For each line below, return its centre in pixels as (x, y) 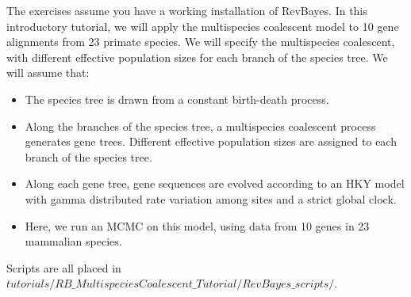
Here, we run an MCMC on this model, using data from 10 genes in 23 (197, 225)
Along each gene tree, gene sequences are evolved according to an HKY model (215, 183)
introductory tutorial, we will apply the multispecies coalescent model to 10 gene (203, 26)
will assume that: (48, 72)
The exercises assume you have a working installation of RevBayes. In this (187, 10)
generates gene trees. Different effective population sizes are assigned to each (211, 141)
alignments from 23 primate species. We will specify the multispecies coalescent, (201, 42)
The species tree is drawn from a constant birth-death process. (177, 99)
